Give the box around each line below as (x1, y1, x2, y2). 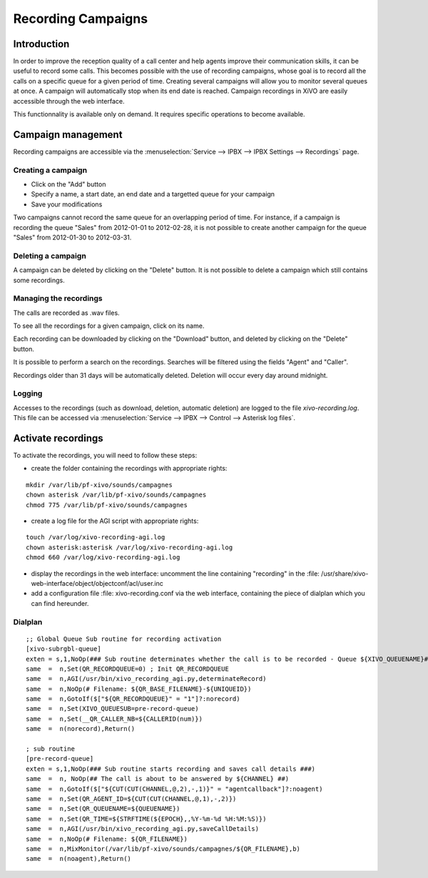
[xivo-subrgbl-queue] (26, 645, 101, 653)
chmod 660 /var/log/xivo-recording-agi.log (26, 554, 180, 562)
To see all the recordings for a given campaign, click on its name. (13, 321, 205, 330)
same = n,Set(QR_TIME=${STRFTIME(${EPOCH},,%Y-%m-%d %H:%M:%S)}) (26, 814, 267, 823)
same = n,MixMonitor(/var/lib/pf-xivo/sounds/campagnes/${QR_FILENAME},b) (26, 844, 301, 853)
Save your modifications (31, 200, 103, 209)
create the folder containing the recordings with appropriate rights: (31, 464, 228, 473)
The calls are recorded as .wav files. (13, 308, 121, 317)
